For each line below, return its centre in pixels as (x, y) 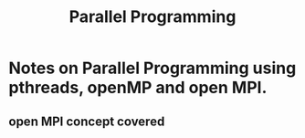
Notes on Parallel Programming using (152, 68)
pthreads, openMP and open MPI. (138, 88)
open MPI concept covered (87, 121)
